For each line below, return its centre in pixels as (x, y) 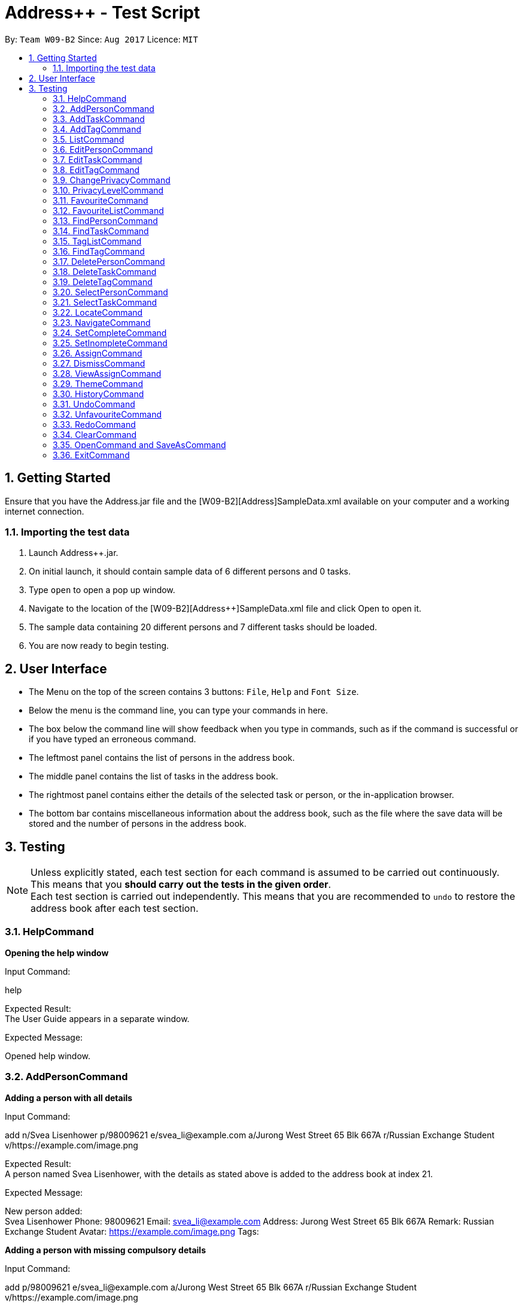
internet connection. (45, 511)
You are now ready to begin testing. (99, 646)
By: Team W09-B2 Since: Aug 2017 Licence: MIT (101, 39)
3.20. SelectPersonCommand (110, 292)
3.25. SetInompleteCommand (110, 343)
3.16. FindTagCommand (99, 251)
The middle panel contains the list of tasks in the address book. (153, 776)
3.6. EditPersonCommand (103, 149)
